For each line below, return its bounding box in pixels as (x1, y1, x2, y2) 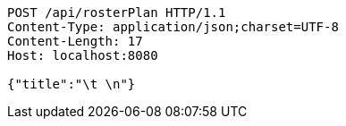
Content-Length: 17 (7, 34, 143, 48)
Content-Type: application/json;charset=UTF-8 (7, 20, 339, 34)
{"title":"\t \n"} (7, 77, 136, 91)
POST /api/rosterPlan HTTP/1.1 (7, 5, 226, 20)
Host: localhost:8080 (7, 48, 158, 63)
